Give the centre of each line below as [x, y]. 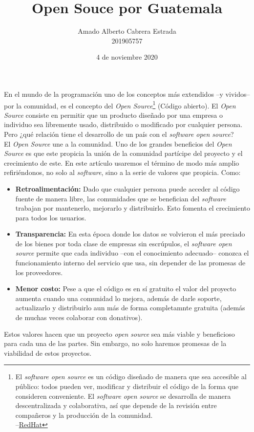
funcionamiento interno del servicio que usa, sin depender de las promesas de [130, 263]
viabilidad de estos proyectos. [48, 353]
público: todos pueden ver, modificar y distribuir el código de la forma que [127, 386]
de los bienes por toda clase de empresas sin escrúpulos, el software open [124, 243]
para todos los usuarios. [51, 217]
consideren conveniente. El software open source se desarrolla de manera [123, 396]
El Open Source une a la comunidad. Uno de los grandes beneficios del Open [118, 143]
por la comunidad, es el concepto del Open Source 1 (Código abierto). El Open [120, 105]
